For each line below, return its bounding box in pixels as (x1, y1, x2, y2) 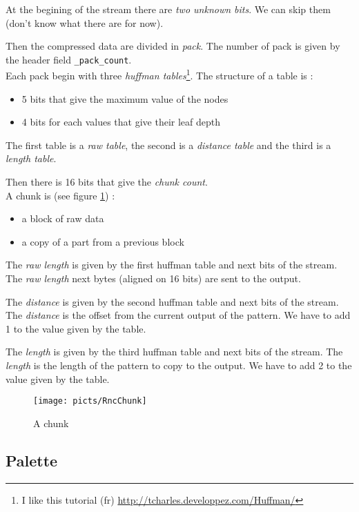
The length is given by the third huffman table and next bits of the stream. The (6, 344, 343, 359)
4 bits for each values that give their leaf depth (21, 115, 221, 129)
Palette (6, 449, 58, 471)
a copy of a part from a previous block (21, 234, 184, 248)
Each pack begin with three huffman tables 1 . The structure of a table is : (6, 66, 313, 83)
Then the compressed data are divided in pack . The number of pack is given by (6, 39, 340, 53)
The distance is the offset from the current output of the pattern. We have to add (6, 308, 351, 322)
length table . (6, 151, 57, 166)
